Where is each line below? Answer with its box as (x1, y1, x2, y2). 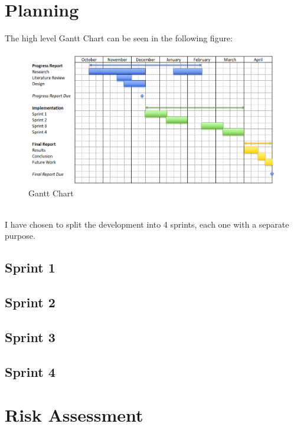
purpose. (5, 229, 35, 242)
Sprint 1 (5, 258, 55, 277)
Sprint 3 (5, 327, 55, 346)
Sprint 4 (5, 362, 55, 380)
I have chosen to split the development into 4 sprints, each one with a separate (5, 218, 289, 230)
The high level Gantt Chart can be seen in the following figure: (5, 32, 233, 44)
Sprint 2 (5, 293, 55, 311)
